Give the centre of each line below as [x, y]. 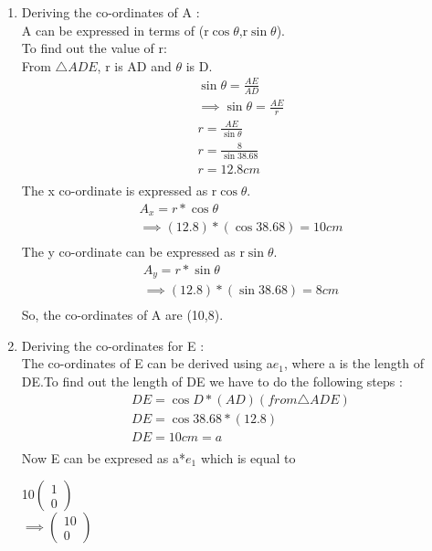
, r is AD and [134, 65]
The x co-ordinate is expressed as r [119, 190]
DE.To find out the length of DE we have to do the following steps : [212, 381]
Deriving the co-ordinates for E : [113, 345]
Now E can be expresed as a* [104, 457]
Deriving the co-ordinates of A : [111, 12]
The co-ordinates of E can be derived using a [147, 363]
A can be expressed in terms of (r [115, 30]
